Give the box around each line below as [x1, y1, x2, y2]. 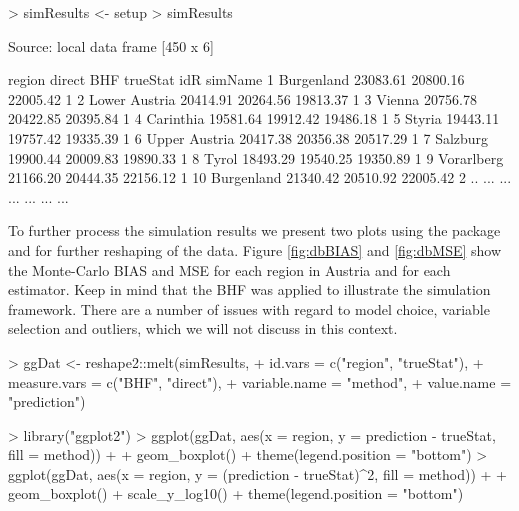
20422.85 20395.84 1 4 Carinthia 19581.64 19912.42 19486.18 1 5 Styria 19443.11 [8, 108, 500, 129]
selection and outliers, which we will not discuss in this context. [8, 318, 398, 339]
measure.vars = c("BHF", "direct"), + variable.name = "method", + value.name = [8, 371, 512, 392]
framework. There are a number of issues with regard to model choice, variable [8, 298, 490, 319]
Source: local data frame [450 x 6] [8, 35, 214, 56]
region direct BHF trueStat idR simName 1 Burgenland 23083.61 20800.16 [8, 69, 465, 90]
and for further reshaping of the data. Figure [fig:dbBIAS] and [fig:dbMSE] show [8, 239, 502, 260]
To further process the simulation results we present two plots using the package [8, 220, 501, 241]
